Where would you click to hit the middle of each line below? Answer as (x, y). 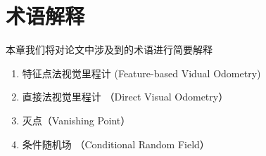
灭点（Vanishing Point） (76, 120)
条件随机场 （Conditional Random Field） (116, 144)
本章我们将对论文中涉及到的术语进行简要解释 (109, 50)
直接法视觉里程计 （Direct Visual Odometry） (125, 97)
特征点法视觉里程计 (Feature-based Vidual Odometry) (141, 73)
